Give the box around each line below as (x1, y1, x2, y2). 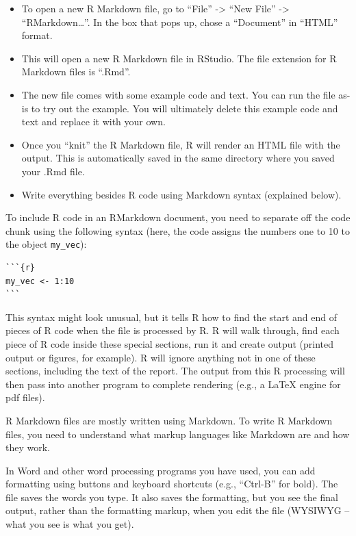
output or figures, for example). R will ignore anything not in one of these (5, 350, 316, 364)
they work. (5, 440, 50, 455)
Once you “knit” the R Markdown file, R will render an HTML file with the (21, 137, 340, 151)
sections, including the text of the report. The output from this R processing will (5, 363, 345, 378)
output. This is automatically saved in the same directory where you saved (21, 151, 335, 165)
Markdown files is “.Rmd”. (21, 64, 131, 79)
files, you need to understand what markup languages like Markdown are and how (5, 426, 350, 441)
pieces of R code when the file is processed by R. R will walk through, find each (5, 323, 340, 337)
